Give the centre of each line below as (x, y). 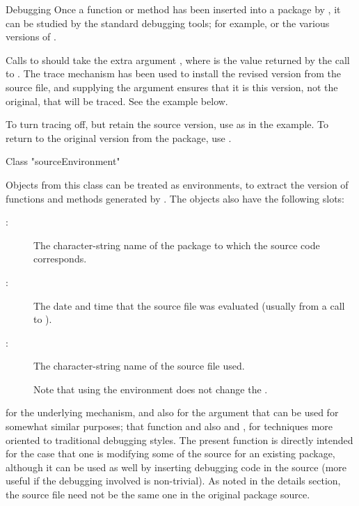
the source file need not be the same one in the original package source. (158, 495)
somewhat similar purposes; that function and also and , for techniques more (169, 426)
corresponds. (60, 259)
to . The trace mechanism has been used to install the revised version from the (174, 73)
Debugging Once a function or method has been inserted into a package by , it (173, 9)
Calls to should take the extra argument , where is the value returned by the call (178, 60)
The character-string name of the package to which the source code (177, 245)
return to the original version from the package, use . (119, 137)
